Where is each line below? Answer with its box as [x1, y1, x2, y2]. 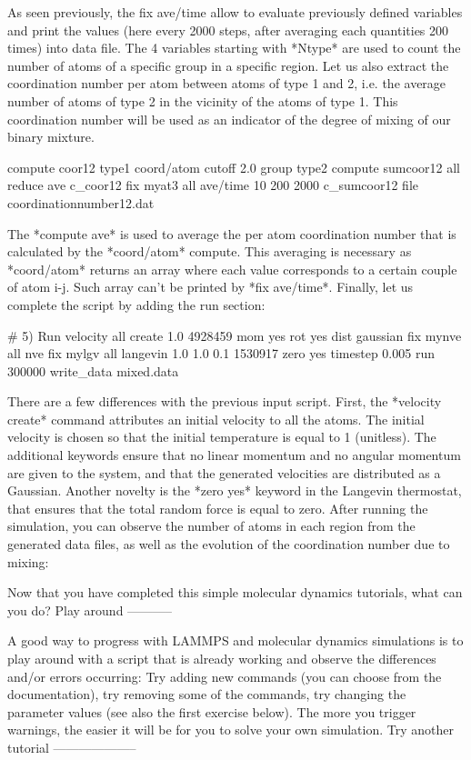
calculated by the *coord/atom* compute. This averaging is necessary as [7, 242, 412, 261]
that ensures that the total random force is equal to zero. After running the [7, 498, 428, 517]
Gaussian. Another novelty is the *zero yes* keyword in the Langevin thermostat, [7, 481, 462, 500]
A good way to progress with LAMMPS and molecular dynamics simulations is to [7, 631, 464, 650]
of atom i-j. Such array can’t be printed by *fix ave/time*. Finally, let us [7, 277, 414, 296]
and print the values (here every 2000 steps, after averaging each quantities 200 [7, 20, 449, 39]
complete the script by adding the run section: [7, 295, 266, 314]
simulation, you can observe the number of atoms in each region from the [7, 516, 416, 535]
